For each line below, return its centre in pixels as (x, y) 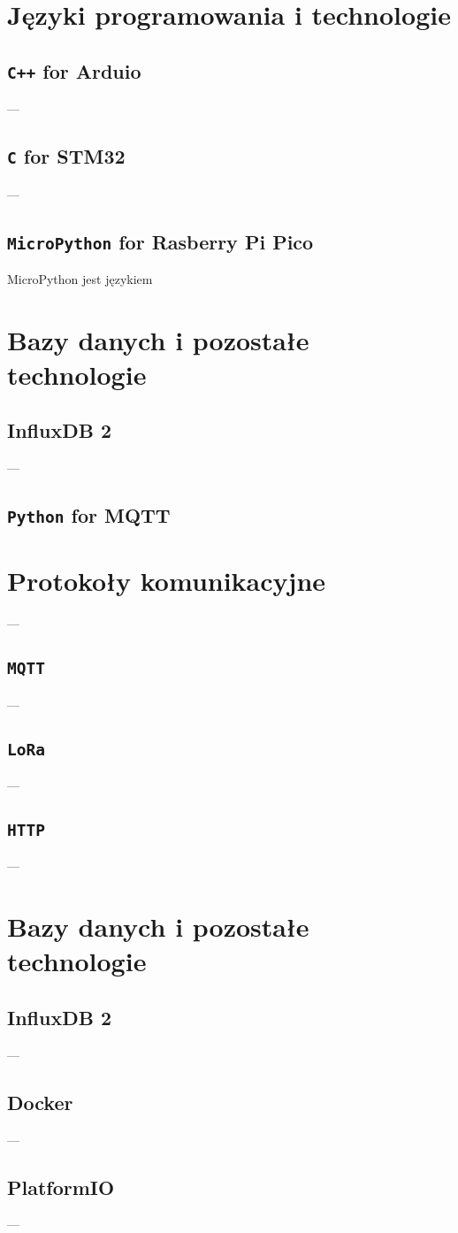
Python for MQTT (89, 515)
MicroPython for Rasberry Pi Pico (160, 241)
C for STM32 (66, 156)
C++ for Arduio (74, 70)
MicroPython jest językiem (80, 278)
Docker (40, 1102)
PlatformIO (61, 1187)
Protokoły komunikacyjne (167, 581)
